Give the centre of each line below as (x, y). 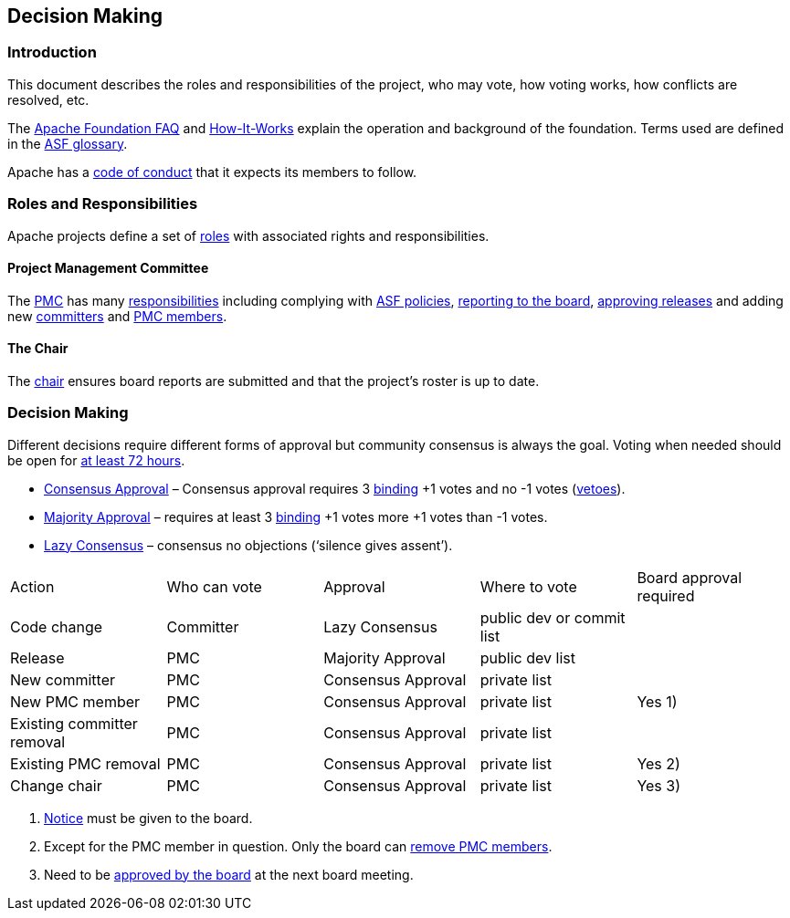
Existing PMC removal (85, 763)
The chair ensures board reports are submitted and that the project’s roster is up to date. (274, 381)
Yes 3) (658, 785)
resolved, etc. (48, 99)
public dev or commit (553, 617)
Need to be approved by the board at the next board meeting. (229, 874)
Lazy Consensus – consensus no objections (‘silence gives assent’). (248, 545)
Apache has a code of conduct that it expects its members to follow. (212, 172)
